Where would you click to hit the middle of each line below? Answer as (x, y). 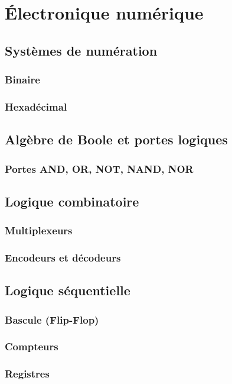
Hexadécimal (36, 106)
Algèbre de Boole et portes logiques (116, 139)
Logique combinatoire (72, 201)
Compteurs (32, 346)
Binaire (22, 80)
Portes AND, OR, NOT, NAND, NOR (99, 168)
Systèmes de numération (81, 50)
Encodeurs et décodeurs (63, 258)
